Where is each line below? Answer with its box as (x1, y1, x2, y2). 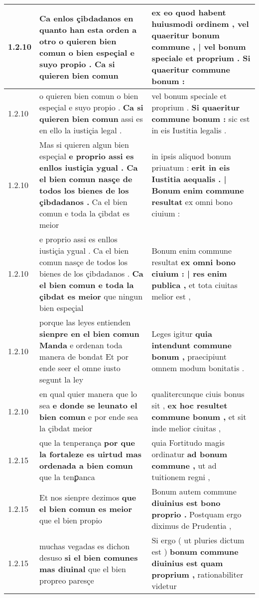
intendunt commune (151, 339, 232, 351)
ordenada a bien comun (39, 460, 133, 471)
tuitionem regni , (151, 471, 210, 483)
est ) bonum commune (151, 546, 239, 557)
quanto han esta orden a (39, 23, 137, 35)
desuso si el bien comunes (39, 551, 138, 563)
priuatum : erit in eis (151, 162, 230, 173)
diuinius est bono (151, 497, 221, 508)
